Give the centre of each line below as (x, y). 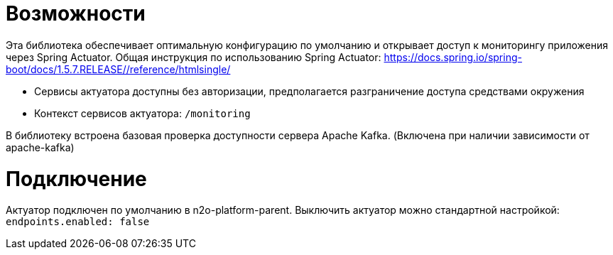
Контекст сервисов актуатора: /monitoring (142, 113)
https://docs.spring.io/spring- (453, 57)
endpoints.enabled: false (78, 222)
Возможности (76, 13)
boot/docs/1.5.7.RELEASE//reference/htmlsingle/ (118, 69)
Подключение (76, 179)
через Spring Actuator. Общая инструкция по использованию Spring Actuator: (194, 57)
